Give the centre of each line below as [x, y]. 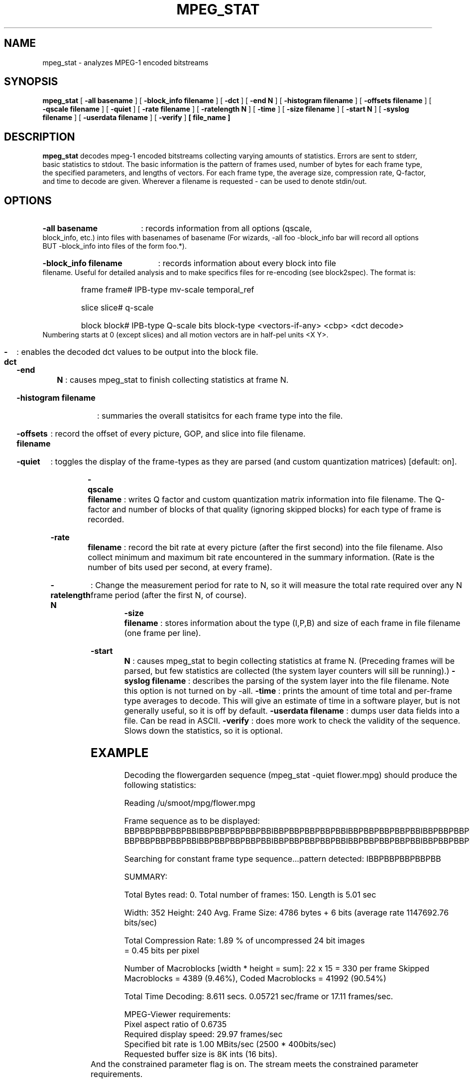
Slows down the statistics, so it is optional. [203, 731]
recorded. [106, 520]
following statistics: [160, 785]
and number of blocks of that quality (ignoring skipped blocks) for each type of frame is [277, 510]
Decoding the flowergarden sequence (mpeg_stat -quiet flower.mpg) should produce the [291, 775]
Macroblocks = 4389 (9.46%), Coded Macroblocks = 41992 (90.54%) [255, 978]
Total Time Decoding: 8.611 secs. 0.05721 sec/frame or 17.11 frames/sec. [259, 996]
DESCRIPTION [40, 137]
